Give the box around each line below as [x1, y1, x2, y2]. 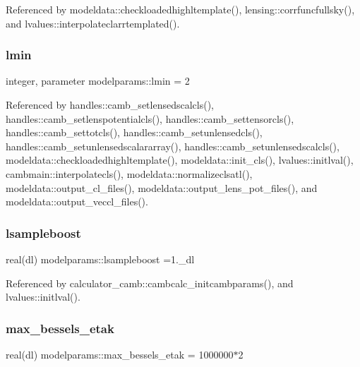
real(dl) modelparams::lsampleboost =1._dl [6, 251, 195, 266]
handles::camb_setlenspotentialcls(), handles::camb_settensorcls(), [6, 111, 294, 126]
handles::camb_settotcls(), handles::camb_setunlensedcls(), [6, 125, 263, 140]
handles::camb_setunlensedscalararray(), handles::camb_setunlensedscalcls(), [6, 138, 340, 153]
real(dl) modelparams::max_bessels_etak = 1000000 [6, 347, 234, 361]
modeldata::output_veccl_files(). [6, 194, 148, 209]
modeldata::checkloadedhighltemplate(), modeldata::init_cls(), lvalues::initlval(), [6, 152, 354, 167]
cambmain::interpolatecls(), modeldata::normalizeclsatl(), [6, 166, 253, 181]
